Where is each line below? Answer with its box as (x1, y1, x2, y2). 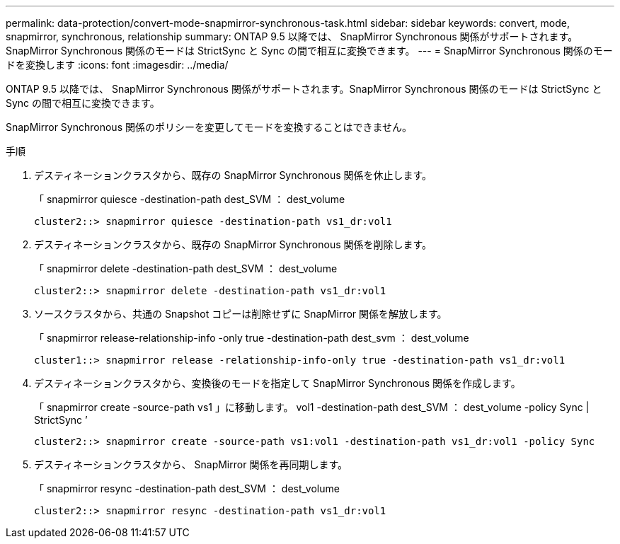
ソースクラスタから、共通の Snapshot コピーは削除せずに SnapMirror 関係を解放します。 (34, 308, 447, 320)
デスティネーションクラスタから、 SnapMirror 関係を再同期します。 (34, 458, 348, 470)
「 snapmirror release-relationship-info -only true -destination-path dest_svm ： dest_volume (34, 332, 469, 344)
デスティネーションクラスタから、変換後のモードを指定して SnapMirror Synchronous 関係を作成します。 (34, 377, 521, 389)
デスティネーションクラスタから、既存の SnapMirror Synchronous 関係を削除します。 (34, 238, 432, 250)
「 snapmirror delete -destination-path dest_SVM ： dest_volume (34, 262, 338, 274)
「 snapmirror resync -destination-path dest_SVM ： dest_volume (34, 482, 340, 494)
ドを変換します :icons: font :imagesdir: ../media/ (6, 59, 229, 71)
